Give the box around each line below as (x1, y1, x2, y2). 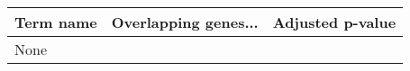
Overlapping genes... (111, 12, 259, 32)
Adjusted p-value (272, 12, 396, 32)
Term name (14, 12, 97, 32)
